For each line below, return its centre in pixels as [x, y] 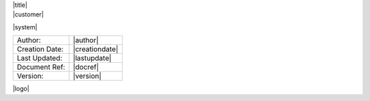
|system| [25, 27]
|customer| [28, 14]
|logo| [21, 89]
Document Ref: [41, 67]
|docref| [86, 67]
